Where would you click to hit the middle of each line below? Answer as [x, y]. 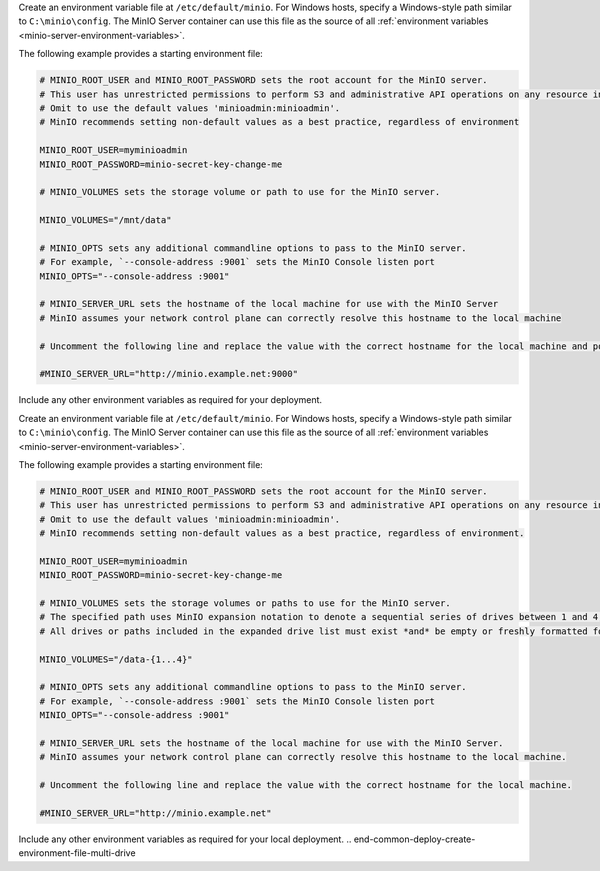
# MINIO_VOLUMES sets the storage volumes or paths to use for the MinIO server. [245, 603]
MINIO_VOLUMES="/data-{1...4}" [116, 659]
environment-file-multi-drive [77, 853]
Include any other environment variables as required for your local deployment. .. [185, 839]
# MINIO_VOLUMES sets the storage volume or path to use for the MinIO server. [240, 192]
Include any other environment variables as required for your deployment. [170, 400]
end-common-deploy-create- [414, 839]
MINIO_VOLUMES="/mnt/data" [105, 220]
